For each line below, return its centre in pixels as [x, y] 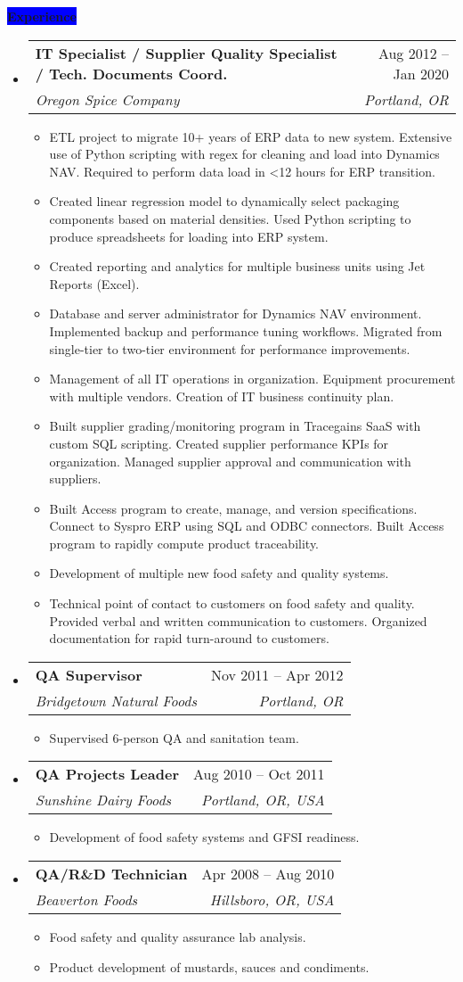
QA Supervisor [89, 674]
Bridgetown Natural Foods [116, 700]
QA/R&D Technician [111, 874]
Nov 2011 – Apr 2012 [277, 674]
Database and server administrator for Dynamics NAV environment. [236, 314]
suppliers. [75, 479]
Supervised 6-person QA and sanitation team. [174, 737]
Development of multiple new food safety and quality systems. [219, 573]
